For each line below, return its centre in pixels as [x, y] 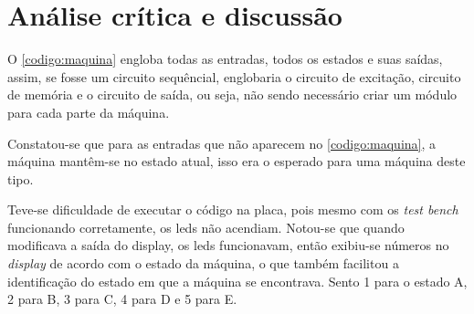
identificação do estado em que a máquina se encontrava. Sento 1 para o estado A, [237, 281]
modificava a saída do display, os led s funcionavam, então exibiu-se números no [228, 245]
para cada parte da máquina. [89, 112]
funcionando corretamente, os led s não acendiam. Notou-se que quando [206, 227]
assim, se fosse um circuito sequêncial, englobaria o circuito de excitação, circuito [234, 76]
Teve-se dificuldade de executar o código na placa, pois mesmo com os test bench [233, 209]
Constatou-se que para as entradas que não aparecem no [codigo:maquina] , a [222, 143]
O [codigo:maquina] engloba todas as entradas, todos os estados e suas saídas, [225, 59]
